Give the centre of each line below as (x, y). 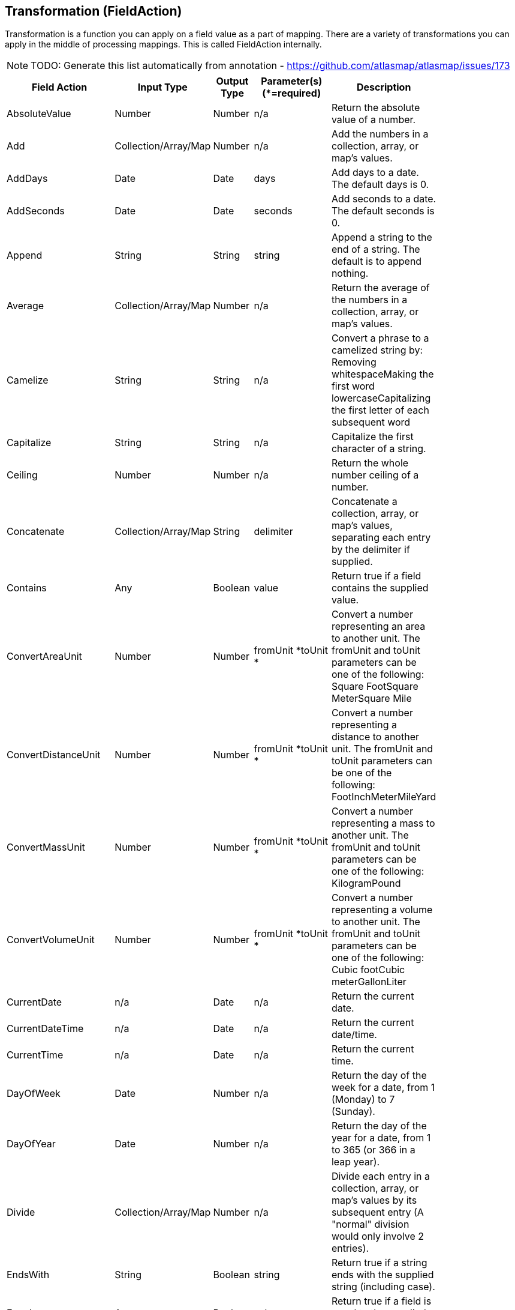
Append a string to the (382, 237)
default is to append (377, 261)
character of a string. (379, 449)
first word (353, 386)
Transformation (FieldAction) (94, 11)
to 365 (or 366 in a (373, 1150)
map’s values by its (374, 1200)
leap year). (356, 1162)
